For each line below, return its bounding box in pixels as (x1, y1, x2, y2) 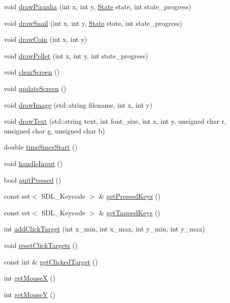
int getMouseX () (4, 273, 56, 283)
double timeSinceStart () (4, 142, 77, 152)
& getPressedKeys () (98, 191, 161, 201)
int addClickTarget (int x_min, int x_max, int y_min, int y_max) (4, 224, 205, 234)
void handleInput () (4, 158, 63, 168)
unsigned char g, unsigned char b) (4, 125, 105, 135)
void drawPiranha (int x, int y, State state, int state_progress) (4, 1, 192, 11)
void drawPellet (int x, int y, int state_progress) (4, 50, 148, 60)
